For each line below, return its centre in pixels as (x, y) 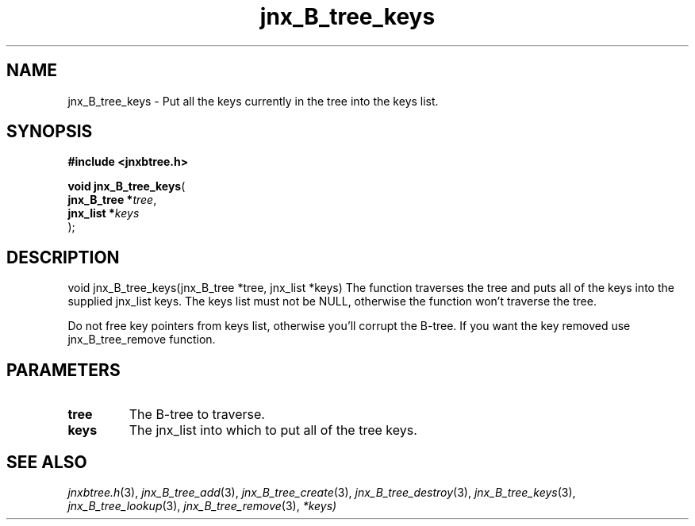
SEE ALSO (47, 462)
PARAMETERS (63, 370)
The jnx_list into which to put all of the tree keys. (273, 430)
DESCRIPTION (63, 257)
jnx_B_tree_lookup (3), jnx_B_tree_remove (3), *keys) (202, 505)
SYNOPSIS (50, 132)
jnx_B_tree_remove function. (142, 340)
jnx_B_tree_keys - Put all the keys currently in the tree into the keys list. (253, 101)
